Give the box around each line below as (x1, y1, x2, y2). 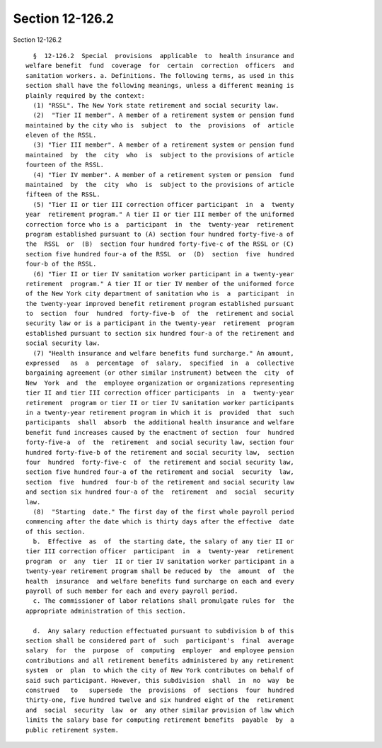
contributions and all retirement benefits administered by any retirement (25, 656, 294, 664)
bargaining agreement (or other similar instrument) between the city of (25, 369, 294, 377)
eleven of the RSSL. (25, 131, 97, 140)
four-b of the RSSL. (25, 260, 97, 268)
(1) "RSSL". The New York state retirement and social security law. (33, 101, 279, 109)
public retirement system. (25, 726, 120, 734)
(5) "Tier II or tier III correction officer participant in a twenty (33, 200, 294, 208)
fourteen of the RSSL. (25, 161, 105, 169)
